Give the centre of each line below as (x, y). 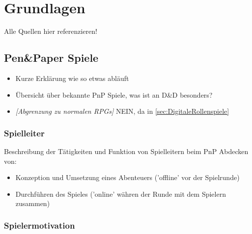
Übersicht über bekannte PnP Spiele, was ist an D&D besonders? (114, 94)
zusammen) (33, 203)
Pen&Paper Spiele (51, 58)
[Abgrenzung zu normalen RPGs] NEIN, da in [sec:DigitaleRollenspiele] (122, 111)
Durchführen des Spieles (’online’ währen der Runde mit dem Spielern (121, 194)
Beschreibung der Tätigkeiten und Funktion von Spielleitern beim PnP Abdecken (126, 151)
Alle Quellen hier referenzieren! (51, 31)
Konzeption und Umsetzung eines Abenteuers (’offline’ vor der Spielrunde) (127, 177)
